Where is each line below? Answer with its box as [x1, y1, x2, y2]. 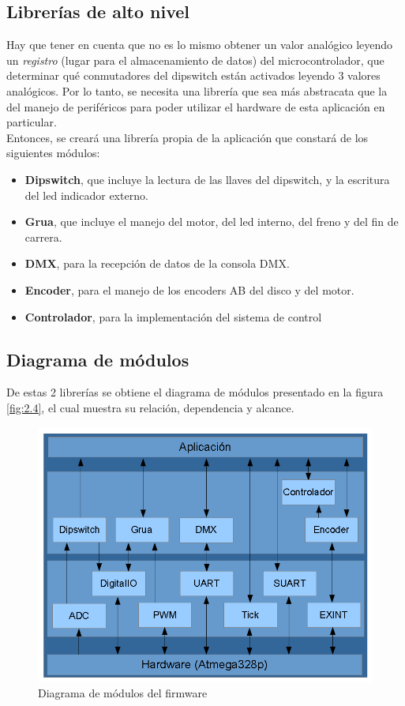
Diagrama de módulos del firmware [38, 685, 208, 701]
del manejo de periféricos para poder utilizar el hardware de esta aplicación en [6, 98, 385, 115]
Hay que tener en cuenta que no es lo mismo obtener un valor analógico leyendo [6, 36, 393, 53]
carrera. [24, 228, 62, 245]
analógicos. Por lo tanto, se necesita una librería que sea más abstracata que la [6, 82, 388, 99]
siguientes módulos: [6, 145, 100, 161]
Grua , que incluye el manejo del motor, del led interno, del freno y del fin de [24, 213, 399, 230]
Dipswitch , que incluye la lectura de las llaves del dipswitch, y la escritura [24, 171, 390, 187]
